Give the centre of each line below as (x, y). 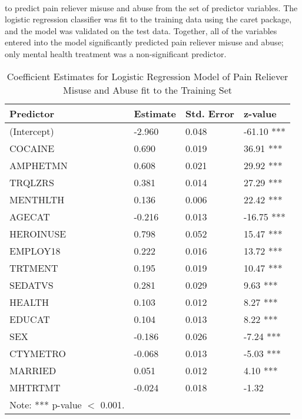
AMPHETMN (39, 165)
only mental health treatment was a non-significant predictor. (116, 53)
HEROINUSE (38, 233)
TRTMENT (34, 268)
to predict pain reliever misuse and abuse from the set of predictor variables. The (151, 7)
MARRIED (33, 370)
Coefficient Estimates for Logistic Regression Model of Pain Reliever (147, 76)
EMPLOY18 (35, 250)
